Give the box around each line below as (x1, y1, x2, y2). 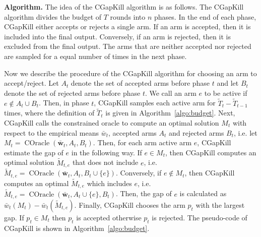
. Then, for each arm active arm (93, 137, 192, 148)
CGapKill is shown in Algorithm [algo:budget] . (4, 222, 150, 233)
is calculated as (179, 188, 227, 199)
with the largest (195, 200, 245, 210)
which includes (87, 177, 132, 188)
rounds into (110, 11, 146, 22)
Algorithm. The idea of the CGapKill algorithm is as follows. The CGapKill (4, 2, 244, 12)
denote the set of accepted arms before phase (71, 78, 210, 88)
